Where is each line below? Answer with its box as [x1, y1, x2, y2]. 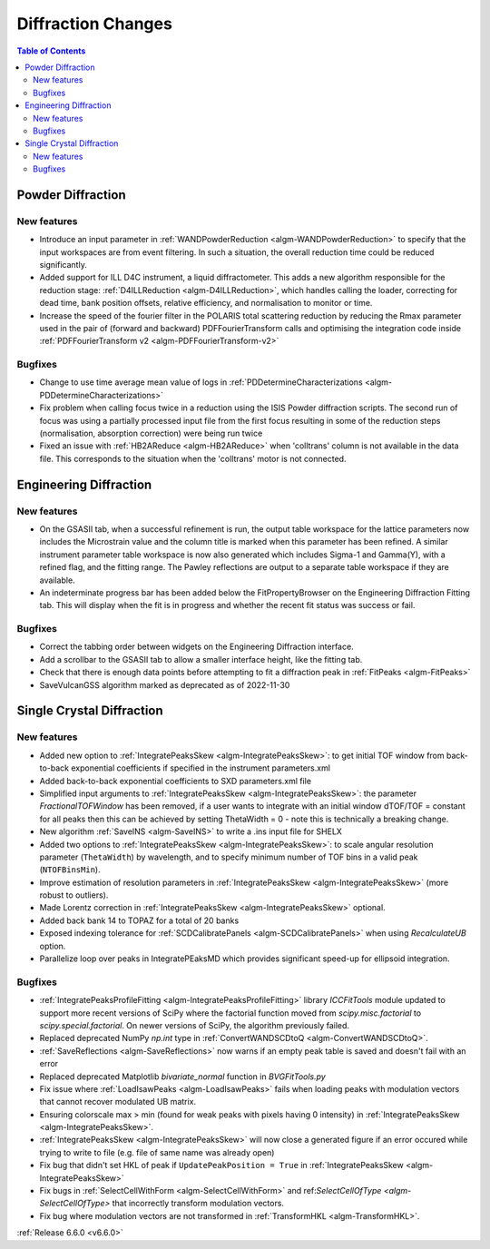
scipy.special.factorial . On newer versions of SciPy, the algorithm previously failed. [39, 1019, 349, 1030]
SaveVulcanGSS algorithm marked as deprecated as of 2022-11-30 [39, 679, 290, 690]
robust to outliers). [39, 890, 109, 900]
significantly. [39, 260, 88, 270]
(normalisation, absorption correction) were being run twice [39, 428, 263, 439]
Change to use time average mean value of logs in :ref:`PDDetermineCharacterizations [39, 377, 363, 388]
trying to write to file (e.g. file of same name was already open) [39, 1146, 275, 1157]
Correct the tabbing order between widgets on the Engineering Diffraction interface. [39, 641, 354, 653]
